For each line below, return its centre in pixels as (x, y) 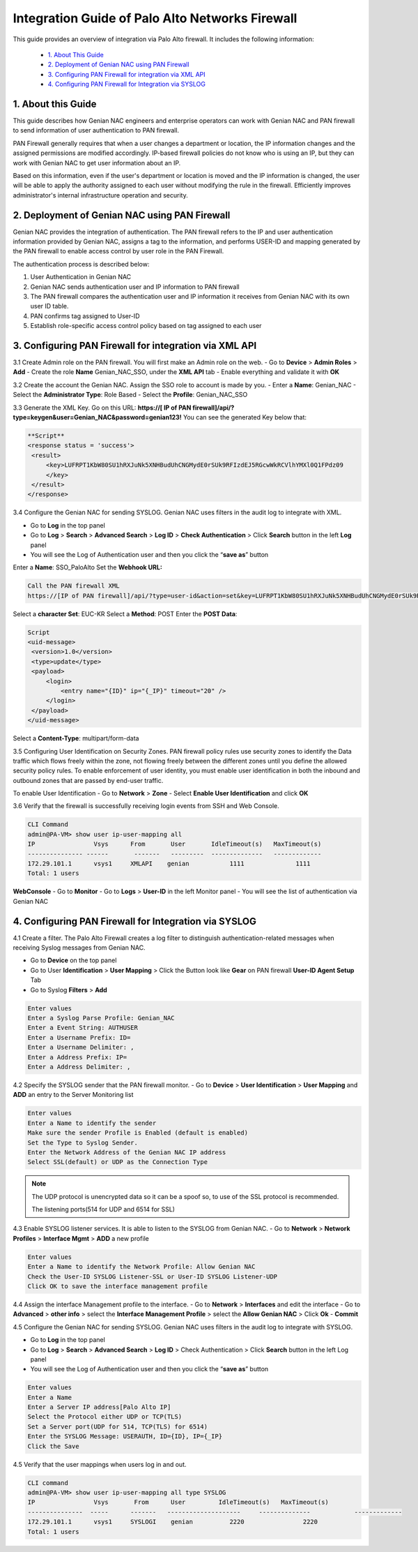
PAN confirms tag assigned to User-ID (85, 316)
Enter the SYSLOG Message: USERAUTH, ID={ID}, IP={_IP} (125, 1437)
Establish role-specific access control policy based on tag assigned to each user (146, 326)
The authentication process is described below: (81, 264)
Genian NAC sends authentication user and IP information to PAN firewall (135, 287)
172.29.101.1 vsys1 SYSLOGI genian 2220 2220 (173, 1522)
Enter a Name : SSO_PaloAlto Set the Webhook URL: (88, 567)
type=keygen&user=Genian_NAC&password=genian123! (98, 417)
